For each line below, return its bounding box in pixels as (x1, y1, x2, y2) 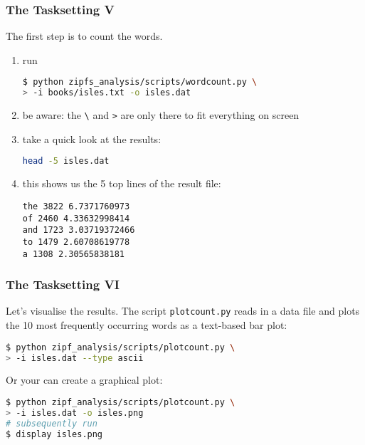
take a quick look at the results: (22, 131, 162, 146)
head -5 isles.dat (22, 156, 110, 167)
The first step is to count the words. (6, 28, 163, 43)
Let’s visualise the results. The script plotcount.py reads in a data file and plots (6, 303, 360, 318)
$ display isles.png (6, 429, 103, 439)
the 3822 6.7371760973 (22, 201, 130, 211)
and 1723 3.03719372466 (22, 225, 135, 236)
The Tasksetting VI (6, 276, 120, 293)
